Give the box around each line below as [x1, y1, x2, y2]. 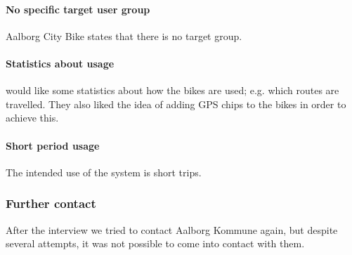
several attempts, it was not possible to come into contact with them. [6, 236, 305, 251]
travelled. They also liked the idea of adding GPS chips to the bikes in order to [6, 96, 346, 111]
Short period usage [6, 138, 100, 152]
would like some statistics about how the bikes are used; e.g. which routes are [6, 83, 339, 98]
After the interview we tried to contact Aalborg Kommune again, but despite [6, 222, 338, 237]
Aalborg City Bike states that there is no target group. [6, 28, 242, 43]
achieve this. [6, 110, 59, 125]
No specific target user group [6, 1, 150, 16]
